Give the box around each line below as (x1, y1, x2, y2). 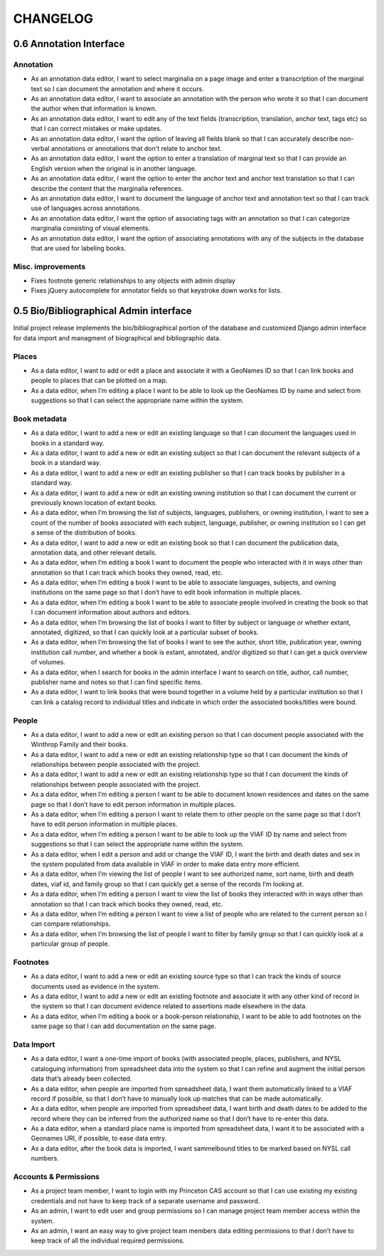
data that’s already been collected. (31, 1074, 132, 1083)
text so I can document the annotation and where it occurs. (31, 84, 204, 93)
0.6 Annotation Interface (13, 38, 125, 50)
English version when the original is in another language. (31, 164, 197, 172)
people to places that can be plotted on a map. (31, 376, 168, 384)
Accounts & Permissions (13, 1172, 100, 1182)
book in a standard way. (31, 459, 101, 467)
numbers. (31, 1154, 60, 1163)
